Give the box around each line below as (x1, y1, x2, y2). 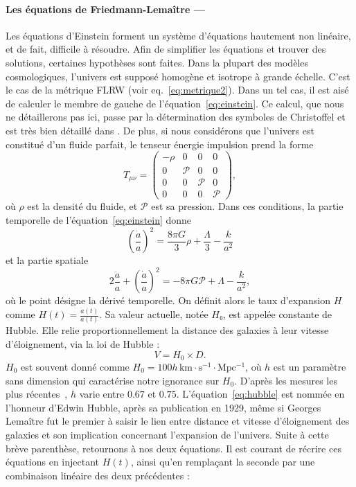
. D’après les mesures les (234, 373, 337, 387)
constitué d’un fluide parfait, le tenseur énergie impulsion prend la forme (6, 136, 314, 151)
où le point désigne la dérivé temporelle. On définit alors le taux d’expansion (6, 293, 330, 308)
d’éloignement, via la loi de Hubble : (6, 336, 160, 351)
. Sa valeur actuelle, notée (99, 307, 208, 321)
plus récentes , (6, 387, 68, 401)
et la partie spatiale (6, 253, 89, 267)
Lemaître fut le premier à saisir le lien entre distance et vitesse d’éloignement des (6, 414, 350, 428)
